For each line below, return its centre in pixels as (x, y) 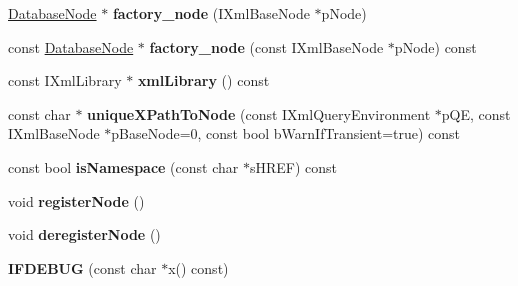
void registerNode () (76, 200)
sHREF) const (293, 166)
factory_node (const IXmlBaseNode (266, 46)
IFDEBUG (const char (82, 267)
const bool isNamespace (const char (123, 166)
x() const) (198, 267)
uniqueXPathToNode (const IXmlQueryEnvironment (259, 113)
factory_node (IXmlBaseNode (211, 13)
